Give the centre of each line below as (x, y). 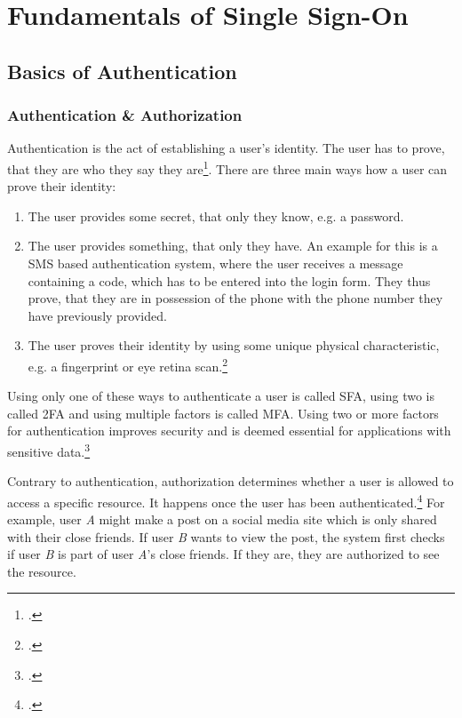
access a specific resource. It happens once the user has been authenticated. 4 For (226, 500)
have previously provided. (97, 315)
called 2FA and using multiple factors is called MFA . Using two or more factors (223, 413)
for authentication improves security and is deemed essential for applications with (229, 431)
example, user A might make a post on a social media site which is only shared (222, 519)
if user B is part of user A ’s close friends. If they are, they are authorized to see (223, 554)
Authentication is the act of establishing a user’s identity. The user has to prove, (226, 148)
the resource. (42, 571)
